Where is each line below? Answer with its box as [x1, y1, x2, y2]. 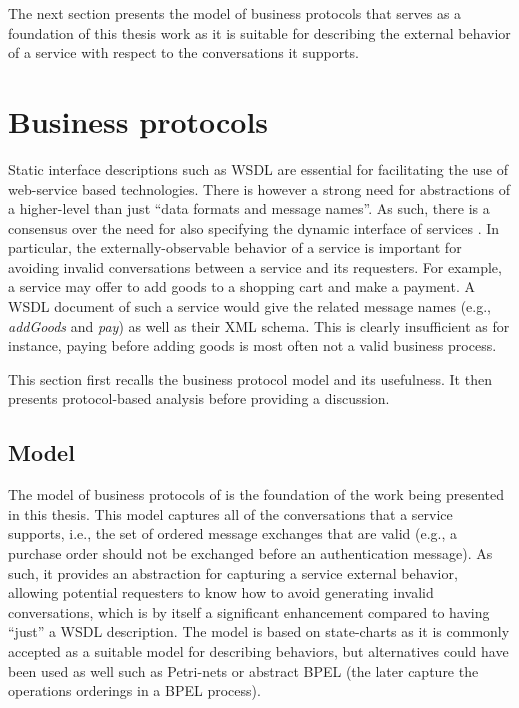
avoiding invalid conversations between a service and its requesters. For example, [8, 256, 502, 277]
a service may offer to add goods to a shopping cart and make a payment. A [8, 276, 475, 297]
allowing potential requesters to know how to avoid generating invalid [8, 582, 434, 603]
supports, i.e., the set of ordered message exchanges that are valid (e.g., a [8, 523, 457, 544]
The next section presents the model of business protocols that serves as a [8, 3, 462, 23]
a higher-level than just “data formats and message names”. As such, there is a [8, 198, 490, 219]
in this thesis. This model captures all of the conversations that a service [8, 503, 453, 524]
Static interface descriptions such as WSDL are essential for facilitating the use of [8, 158, 509, 179]
